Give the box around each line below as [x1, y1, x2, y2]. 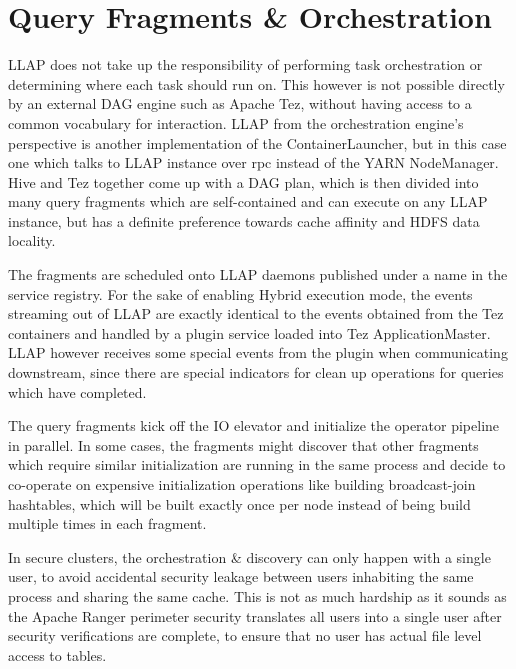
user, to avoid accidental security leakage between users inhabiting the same [8, 566, 474, 587]
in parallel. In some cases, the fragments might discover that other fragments [8, 434, 479, 455]
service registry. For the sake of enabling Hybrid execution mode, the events [8, 283, 473, 304]
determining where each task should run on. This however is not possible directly [8, 73, 505, 94]
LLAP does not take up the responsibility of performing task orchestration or [8, 54, 483, 75]
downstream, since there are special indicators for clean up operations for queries [8, 362, 504, 383]
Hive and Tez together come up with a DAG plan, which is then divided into [8, 171, 479, 192]
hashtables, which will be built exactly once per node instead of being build [8, 493, 471, 514]
